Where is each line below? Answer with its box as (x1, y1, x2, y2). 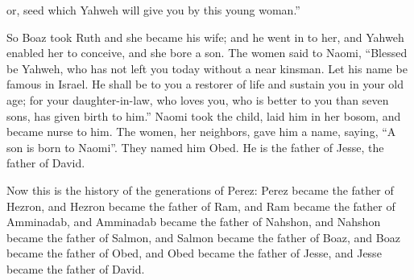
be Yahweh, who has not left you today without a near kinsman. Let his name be (6, 60, 408, 76)
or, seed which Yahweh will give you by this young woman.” (6, 2, 300, 18)
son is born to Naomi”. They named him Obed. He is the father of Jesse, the (6, 138, 384, 155)
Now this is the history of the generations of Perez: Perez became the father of (6, 181, 394, 198)
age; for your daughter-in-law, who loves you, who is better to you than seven (6, 91, 389, 108)
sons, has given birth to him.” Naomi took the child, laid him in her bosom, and (6, 107, 401, 124)
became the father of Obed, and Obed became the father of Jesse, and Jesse (6, 245, 382, 261)
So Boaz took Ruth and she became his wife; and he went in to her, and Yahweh (6, 28, 404, 45)
